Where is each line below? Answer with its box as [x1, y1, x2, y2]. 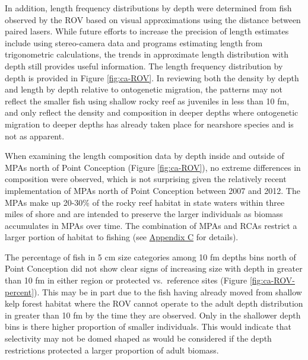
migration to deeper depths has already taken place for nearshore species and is [5, 117, 294, 130]
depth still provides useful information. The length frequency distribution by [5, 59, 283, 72]
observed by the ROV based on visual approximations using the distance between [5, 13, 301, 26]
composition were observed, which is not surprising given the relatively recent [5, 173, 287, 185]
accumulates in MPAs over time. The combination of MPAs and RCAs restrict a [5, 219, 297, 231]
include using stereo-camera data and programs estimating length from [5, 36, 263, 49]
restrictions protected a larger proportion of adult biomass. [5, 343, 219, 356]
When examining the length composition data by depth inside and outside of [5, 149, 284, 162]
